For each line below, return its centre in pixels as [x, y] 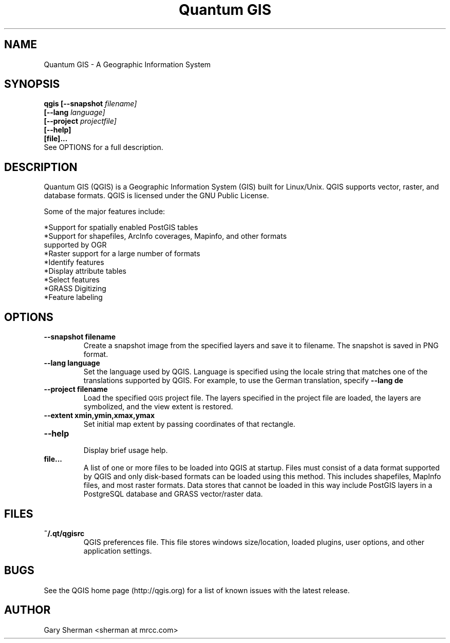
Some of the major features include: [105, 212]
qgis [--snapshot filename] [90, 104]
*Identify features [74, 262]
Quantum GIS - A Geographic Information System [127, 64]
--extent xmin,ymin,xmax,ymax [99, 415]
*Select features [72, 280]
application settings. [118, 551]
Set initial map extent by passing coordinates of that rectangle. [189, 424]
